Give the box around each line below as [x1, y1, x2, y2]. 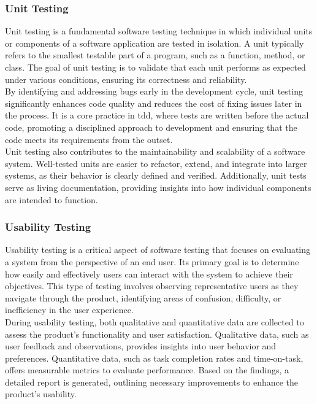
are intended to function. [5, 193, 98, 206]
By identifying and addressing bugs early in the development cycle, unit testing [5, 85, 303, 98]
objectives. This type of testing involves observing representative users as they [5, 279, 299, 292]
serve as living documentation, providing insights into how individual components [5, 181, 311, 193]
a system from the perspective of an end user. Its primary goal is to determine [5, 255, 299, 268]
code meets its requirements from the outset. [5, 133, 173, 146]
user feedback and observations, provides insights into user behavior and [5, 340, 277, 352]
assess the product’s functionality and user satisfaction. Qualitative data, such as [5, 327, 309, 340]
